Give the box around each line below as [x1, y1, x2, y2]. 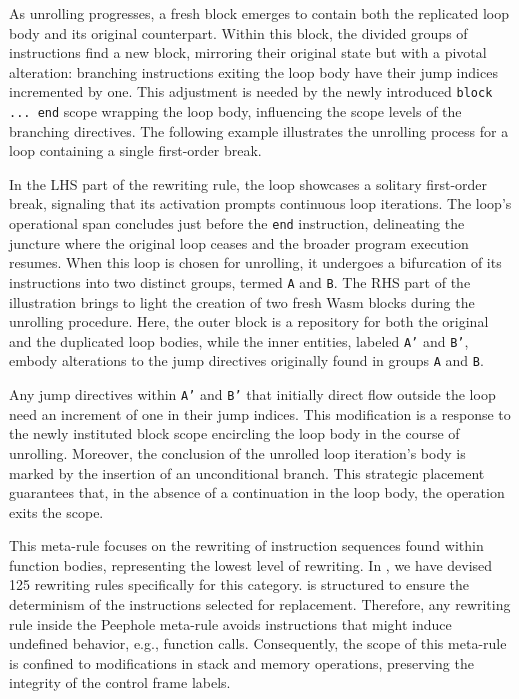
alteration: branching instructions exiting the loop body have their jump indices [9, 61, 498, 82]
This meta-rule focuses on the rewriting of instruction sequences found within [9, 535, 484, 556]
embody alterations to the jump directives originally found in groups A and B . [9, 350, 484, 371]
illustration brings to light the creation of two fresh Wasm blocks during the [9, 291, 475, 312]
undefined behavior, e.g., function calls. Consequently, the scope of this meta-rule [9, 633, 507, 654]
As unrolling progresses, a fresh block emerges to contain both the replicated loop [9, 3, 510, 23]
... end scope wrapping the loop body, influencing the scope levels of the [9, 101, 462, 122]
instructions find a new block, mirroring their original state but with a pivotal [9, 42, 487, 63]
